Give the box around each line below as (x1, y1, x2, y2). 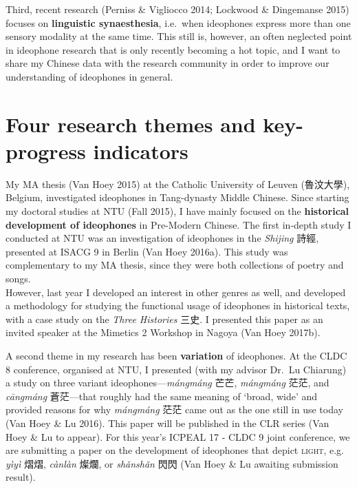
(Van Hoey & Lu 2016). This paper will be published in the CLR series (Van (6, 415, 329, 430)
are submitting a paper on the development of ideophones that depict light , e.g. (6, 443, 344, 457)
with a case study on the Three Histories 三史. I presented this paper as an (6, 311, 323, 326)
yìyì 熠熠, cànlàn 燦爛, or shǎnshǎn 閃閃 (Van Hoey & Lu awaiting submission (6, 456, 338, 470)
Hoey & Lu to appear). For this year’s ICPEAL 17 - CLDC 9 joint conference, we (6, 429, 350, 444)
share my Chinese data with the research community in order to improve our (6, 56, 329, 70)
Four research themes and (6, 110, 256, 138)
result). (6, 470, 36, 484)
